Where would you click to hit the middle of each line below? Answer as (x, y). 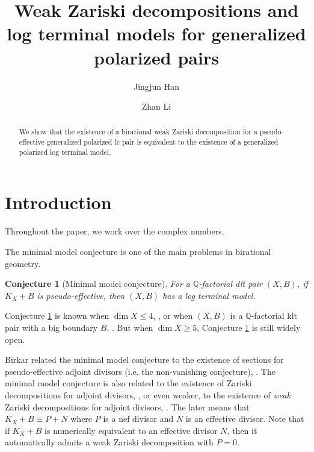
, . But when (130, 327)
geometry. (23, 263)
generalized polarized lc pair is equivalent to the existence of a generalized (162, 142)
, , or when (173, 315)
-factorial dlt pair (230, 284)
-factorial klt (274, 315)
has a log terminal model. (209, 295)
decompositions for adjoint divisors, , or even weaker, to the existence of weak (148, 394)
